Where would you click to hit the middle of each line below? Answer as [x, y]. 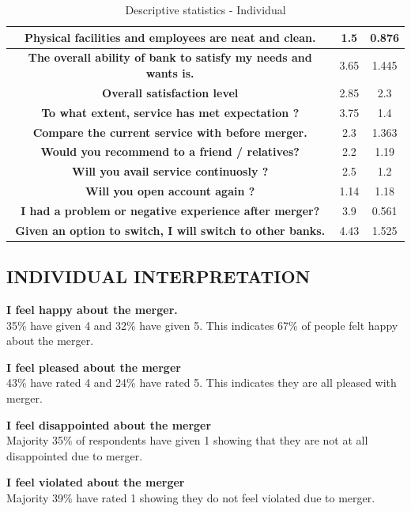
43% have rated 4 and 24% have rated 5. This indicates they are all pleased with [202, 382]
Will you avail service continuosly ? [170, 171]
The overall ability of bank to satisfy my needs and [170, 57]
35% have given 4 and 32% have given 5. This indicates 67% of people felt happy [202, 325]
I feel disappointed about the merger [109, 424]
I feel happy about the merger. [92, 310]
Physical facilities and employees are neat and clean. [170, 37]
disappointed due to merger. [75, 455]
